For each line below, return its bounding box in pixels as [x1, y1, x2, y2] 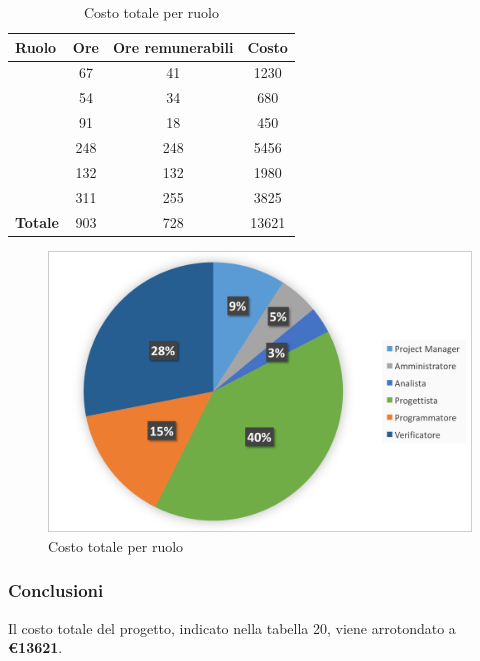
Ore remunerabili [112, 36, 234, 57]
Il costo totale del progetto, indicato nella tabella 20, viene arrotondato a [8, 617, 456, 638]
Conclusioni [8, 578, 104, 603]
